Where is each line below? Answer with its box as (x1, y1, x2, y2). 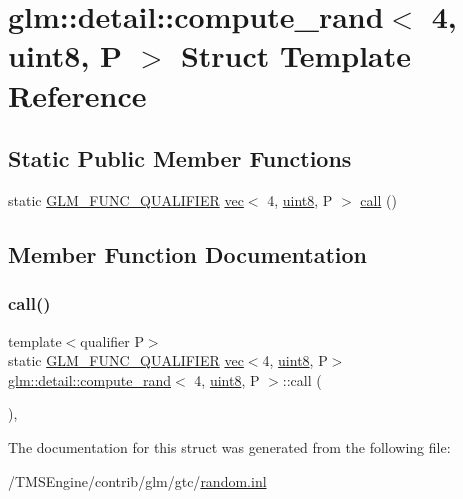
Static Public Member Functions (8, 143, 352, 174)
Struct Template (180, 35, 412, 76)
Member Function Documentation (8, 238, 368, 269)
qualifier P (80, 330, 144, 351)
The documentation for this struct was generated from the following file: (8, 436, 451, 457)
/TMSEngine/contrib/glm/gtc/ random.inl (8, 470, 267, 491)
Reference (8, 74, 147, 115)
